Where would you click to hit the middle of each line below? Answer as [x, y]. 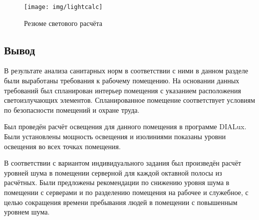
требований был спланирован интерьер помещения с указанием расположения [123, 90]
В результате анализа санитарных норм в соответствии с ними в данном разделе [126, 71]
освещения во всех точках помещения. [62, 146]
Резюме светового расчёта [63, 23]
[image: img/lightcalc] [63, 7]
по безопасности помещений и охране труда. [72, 110]
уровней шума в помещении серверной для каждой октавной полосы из [113, 172]
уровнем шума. [27, 212]
